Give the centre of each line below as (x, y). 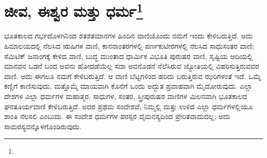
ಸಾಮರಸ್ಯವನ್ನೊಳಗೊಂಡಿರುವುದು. (43, 126)
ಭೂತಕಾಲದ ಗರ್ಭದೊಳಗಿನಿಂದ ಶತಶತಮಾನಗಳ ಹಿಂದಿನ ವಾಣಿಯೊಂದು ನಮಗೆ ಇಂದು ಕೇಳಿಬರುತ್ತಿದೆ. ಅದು (129, 36)
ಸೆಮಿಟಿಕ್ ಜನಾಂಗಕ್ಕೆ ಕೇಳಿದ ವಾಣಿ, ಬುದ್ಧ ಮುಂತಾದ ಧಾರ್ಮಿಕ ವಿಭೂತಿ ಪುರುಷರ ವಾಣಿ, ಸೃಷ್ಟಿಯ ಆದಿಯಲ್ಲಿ (129, 56)
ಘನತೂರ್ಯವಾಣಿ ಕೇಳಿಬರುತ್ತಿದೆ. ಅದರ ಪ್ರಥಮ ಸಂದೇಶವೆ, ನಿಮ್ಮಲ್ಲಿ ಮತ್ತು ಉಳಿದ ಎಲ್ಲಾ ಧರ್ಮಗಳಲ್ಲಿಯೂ (129, 106)
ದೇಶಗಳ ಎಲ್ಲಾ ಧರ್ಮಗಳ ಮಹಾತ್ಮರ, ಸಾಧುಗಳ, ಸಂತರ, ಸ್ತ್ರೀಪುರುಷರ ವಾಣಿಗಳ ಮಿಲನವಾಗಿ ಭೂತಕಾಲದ (126, 96)
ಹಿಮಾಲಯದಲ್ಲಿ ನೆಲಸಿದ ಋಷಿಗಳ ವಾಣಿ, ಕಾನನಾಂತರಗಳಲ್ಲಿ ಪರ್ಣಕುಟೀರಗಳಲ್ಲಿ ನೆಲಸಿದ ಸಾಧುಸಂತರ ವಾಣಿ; (129, 46)
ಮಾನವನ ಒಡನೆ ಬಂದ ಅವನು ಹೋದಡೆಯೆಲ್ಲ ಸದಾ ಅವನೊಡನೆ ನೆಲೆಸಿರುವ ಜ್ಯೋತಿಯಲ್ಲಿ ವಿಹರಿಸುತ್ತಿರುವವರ (132, 66)
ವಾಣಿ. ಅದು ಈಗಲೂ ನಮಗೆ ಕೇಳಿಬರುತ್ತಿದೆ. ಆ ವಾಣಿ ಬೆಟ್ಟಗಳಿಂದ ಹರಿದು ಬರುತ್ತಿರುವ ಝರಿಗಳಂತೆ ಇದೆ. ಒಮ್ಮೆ (133, 76)
